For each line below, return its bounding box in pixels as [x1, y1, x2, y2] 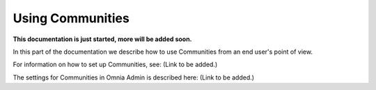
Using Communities [13, 10, 130, 26]
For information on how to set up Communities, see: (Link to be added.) [13, 60, 218, 69]
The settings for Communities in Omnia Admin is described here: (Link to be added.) [13, 73, 254, 82]
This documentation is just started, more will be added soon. [13, 35, 192, 43]
